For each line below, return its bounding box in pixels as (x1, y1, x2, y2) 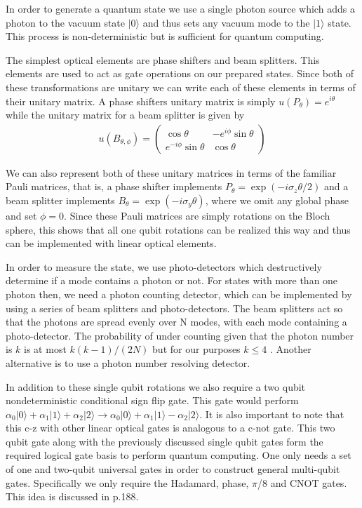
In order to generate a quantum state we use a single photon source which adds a (6, 1, 355, 15)
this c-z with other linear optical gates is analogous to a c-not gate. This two (6, 420, 335, 435)
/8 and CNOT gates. (257, 475, 347, 490)
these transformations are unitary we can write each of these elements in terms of (6, 79, 356, 94)
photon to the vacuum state (6, 15, 126, 29)
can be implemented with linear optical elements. (6, 236, 217, 250)
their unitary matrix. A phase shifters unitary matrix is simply (6, 93, 276, 108)
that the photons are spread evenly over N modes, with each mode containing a (6, 314, 347, 329)
